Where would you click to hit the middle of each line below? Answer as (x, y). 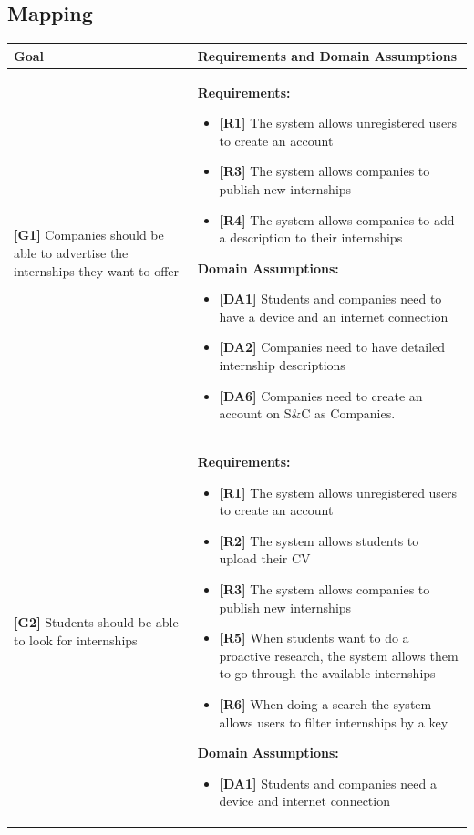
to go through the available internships (327, 673)
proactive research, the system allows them (339, 655)
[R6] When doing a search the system (325, 704)
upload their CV (265, 558)
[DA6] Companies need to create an (321, 395)
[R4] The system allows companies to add (337, 219)
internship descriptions (282, 365)
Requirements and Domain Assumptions (327, 55)
